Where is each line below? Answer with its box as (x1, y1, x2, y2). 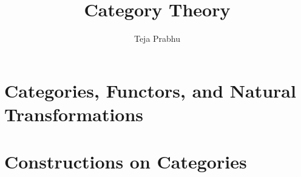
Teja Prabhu (134, 32, 181, 45)
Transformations (4, 101, 144, 126)
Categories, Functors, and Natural (4, 78, 296, 102)
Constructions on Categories (4, 149, 247, 174)
